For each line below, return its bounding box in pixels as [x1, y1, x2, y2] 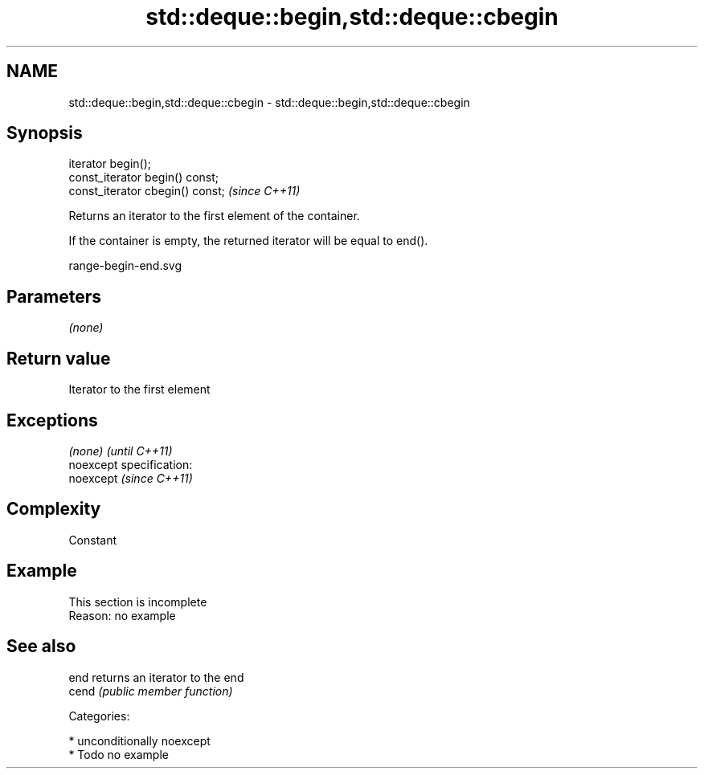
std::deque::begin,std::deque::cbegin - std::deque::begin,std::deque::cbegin [68, 95, 470, 109]
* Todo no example [68, 747, 169, 761]
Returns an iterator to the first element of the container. [68, 209, 360, 223]
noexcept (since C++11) [68, 471, 193, 485]
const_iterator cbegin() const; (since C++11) [68, 184, 301, 198]
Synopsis [6, 123, 83, 144]
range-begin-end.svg [68, 259, 182, 273]
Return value [6, 348, 111, 369]
